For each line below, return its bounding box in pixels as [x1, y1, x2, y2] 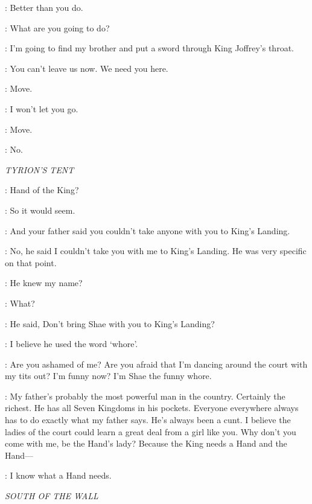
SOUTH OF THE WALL [5, 490, 98, 502]
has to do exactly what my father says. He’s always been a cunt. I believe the [5, 413, 291, 426]
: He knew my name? [5, 276, 83, 289]
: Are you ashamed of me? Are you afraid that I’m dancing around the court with [5, 357, 308, 370]
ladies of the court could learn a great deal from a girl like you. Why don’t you [5, 425, 296, 438]
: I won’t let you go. [5, 102, 78, 115]
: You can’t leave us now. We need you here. [5, 62, 168, 74]
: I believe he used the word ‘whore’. [5, 337, 138, 350]
